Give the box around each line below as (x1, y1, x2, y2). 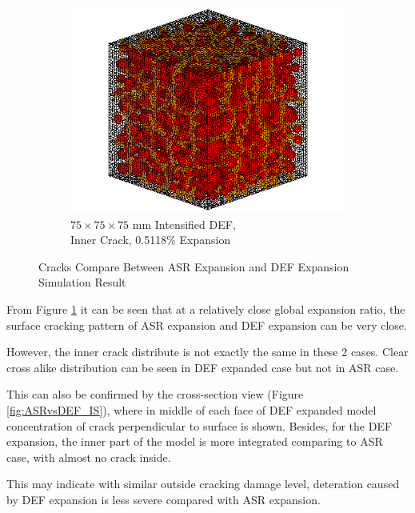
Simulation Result (38, 274, 126, 291)
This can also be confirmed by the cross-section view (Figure (6, 386, 304, 403)
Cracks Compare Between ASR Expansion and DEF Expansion (38, 258, 349, 275)
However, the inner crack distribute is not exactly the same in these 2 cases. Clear (6, 343, 409, 360)
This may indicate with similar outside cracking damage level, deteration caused (6, 475, 400, 492)
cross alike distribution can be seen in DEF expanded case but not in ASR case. (6, 359, 399, 375)
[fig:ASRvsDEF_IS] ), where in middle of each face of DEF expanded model (6, 401, 377, 418)
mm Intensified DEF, (132, 215, 236, 232)
